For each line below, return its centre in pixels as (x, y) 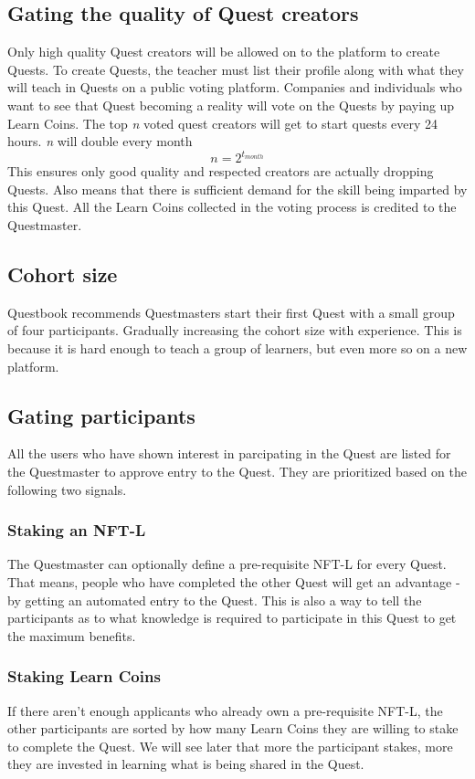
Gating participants (101, 415)
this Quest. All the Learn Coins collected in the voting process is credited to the (232, 207)
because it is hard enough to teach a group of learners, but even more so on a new (237, 348)
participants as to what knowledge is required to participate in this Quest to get (232, 618)
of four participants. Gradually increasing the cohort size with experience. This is (235, 330)
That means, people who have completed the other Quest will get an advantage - (234, 582)
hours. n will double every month (100, 141)
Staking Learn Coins (84, 676)
